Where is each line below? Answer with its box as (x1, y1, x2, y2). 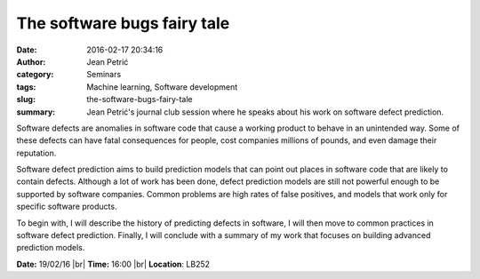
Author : (16, 56, 46, 67)
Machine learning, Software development (86, 81, 238, 92)
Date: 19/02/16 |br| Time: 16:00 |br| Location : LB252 (16, 259, 211, 269)
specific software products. (16, 201, 117, 212)
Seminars (86, 69, 122, 80)
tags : (16, 81, 36, 92)
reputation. (16, 147, 57, 158)
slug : (16, 94, 36, 105)
